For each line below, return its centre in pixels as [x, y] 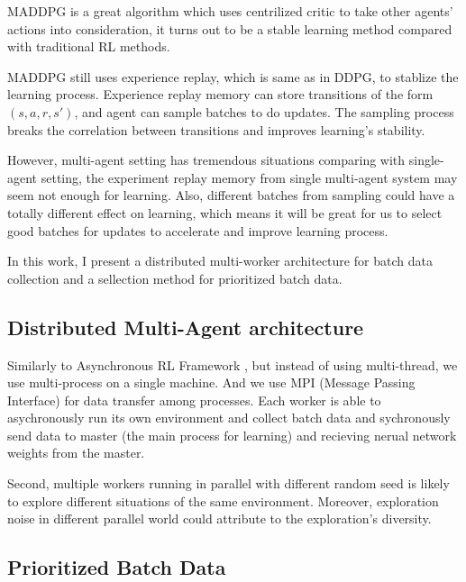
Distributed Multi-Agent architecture [186, 327]
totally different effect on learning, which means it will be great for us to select [225, 212]
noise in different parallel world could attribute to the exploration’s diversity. [219, 518]
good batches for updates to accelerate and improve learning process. [198, 230]
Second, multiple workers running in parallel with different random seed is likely [228, 483]
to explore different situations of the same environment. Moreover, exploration [223, 500]
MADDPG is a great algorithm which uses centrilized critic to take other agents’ [230, 11]
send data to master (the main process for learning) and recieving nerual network [232, 435]
